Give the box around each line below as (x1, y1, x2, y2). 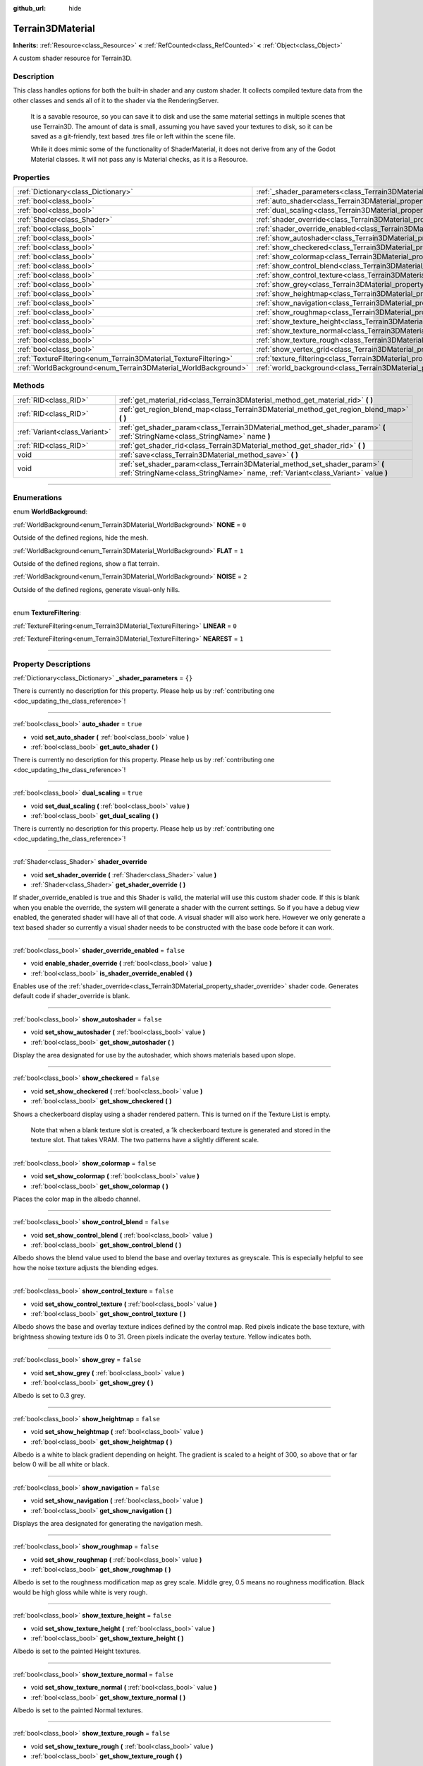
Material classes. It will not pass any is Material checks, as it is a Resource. (30, 155, 248, 163)
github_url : (13, 4, 46, 12)
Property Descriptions (13, 659, 91, 669)
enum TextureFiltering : (13, 608, 81, 617)
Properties (13, 172, 51, 182)
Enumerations (13, 493, 63, 503)
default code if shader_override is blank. (13, 992, 130, 1000)
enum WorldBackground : (13, 507, 88, 516)
